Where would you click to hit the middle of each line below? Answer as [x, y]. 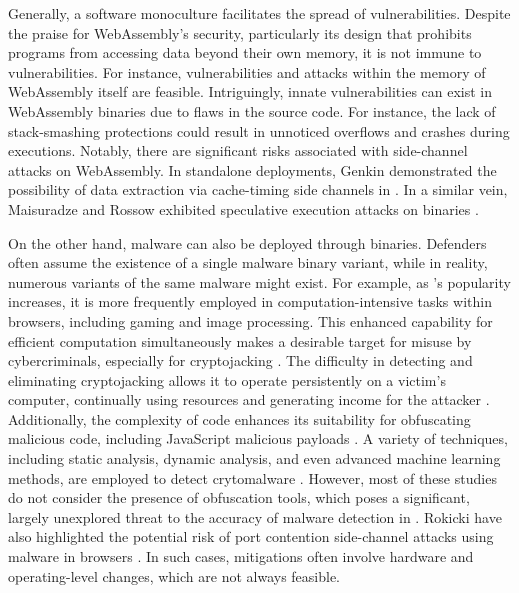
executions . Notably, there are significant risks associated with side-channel [238, 150]
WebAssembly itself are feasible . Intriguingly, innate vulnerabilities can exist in [250, 91]
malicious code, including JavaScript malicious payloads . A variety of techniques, [258, 438]
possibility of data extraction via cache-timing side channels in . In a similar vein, [258, 189]
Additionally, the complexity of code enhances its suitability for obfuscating [239, 418]
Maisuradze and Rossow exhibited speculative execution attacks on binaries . [243, 208]
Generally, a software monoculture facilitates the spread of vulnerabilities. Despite [259, 13]
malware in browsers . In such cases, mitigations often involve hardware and [241, 556]
